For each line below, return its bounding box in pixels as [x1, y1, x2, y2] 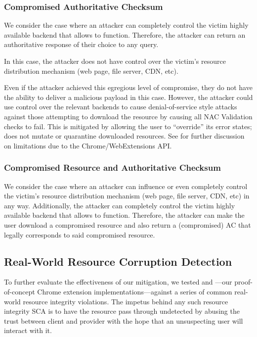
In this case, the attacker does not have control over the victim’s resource [4, 56, 226, 66]
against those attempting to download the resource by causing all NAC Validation [4, 111, 253, 121]
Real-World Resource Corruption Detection [4, 253, 232, 269]
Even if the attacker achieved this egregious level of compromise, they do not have [4, 82, 253, 93]
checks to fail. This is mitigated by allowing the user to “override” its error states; [4, 121, 252, 131]
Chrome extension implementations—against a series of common [37, 286, 232, 296]
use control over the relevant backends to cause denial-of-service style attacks [4, 101, 237, 112]
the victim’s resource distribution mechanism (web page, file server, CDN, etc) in [4, 191, 250, 201]
